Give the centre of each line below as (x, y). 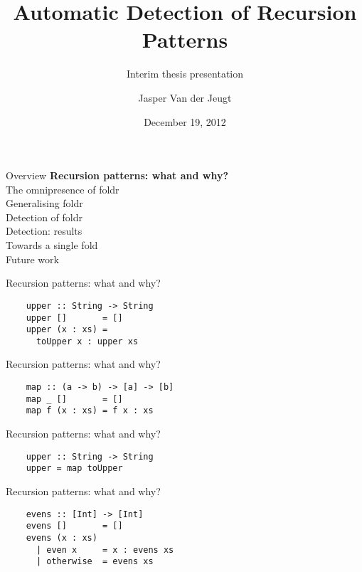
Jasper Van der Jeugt (185, 97)
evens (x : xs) (62, 537)
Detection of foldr (44, 217)
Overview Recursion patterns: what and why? (117, 175)
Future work (32, 259)
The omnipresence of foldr (63, 189)
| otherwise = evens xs (95, 562)
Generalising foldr (44, 203)
